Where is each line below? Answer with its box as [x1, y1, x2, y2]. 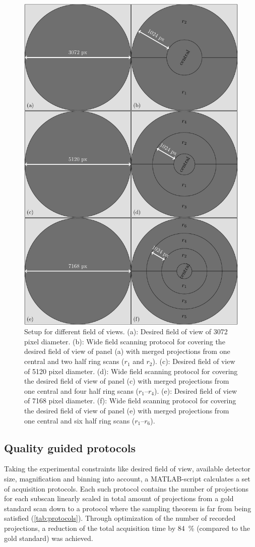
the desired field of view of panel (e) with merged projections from [24, 405, 229, 416]
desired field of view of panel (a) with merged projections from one [24, 346, 230, 356]
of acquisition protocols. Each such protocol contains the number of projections [4, 483, 248, 494]
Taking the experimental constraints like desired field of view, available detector [4, 463, 250, 474]
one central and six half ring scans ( [24, 415, 135, 426]
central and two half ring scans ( [24, 356, 124, 367]
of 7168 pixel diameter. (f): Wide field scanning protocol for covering [24, 395, 236, 406]
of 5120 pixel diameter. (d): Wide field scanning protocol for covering [24, 366, 238, 376]
